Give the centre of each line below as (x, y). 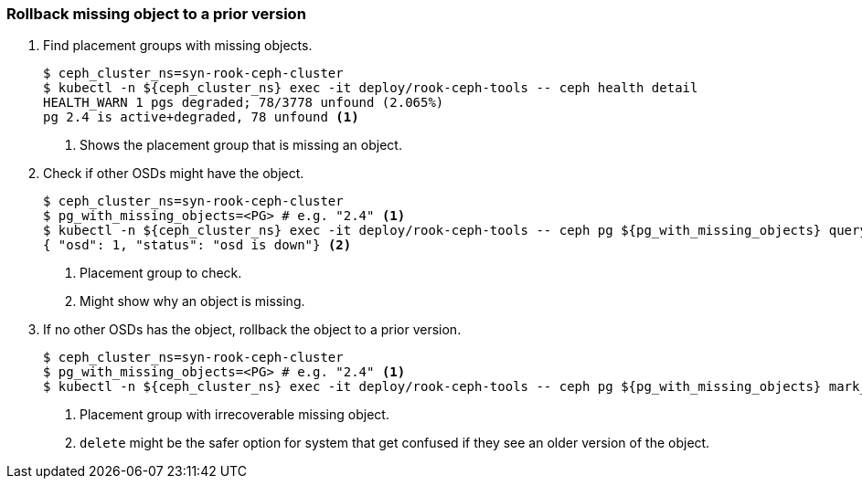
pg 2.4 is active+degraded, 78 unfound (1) (201, 117)
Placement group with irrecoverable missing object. (234, 415)
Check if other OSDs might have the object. (174, 174)
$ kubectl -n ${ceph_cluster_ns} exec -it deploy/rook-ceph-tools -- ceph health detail (371, 88)
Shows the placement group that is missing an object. (241, 145)
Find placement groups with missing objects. (178, 46)
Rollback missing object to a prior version (156, 14)
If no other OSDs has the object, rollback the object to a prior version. (252, 330)
